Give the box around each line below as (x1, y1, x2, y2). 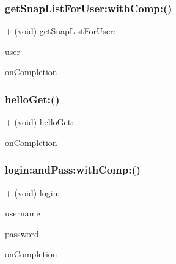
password (5, 227, 39, 240)
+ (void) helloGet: (5, 116, 74, 128)
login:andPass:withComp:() (5, 162, 141, 177)
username (5, 207, 40, 219)
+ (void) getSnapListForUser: (5, 24, 116, 37)
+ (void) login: (5, 186, 61, 199)
